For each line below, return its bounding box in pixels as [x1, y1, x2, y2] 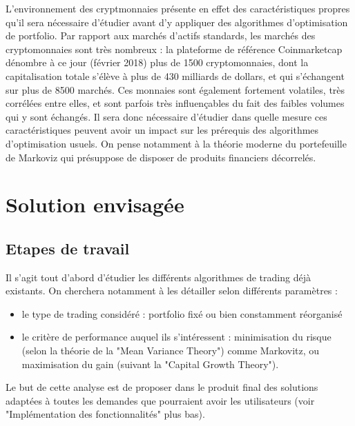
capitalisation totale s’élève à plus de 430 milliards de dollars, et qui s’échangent [6, 68, 345, 83]
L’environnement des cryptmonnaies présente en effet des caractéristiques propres [6, 1, 350, 15]
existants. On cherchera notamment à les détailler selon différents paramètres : [6, 283, 338, 298]
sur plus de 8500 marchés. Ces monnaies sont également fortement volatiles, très [6, 82, 345, 97]
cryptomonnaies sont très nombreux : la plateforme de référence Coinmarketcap [6, 41, 343, 56]
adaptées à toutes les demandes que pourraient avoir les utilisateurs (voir [6, 393, 315, 407]
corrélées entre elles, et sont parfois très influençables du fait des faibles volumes [6, 96, 345, 110]
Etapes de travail [6, 237, 130, 258]
